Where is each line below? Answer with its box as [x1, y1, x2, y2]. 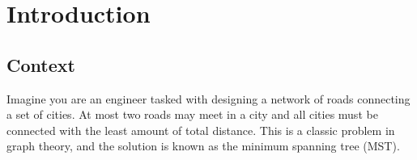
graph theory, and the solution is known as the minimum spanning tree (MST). [6, 137, 400, 154]
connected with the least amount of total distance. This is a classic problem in [6, 121, 395, 138]
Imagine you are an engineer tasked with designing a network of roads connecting [6, 90, 411, 107]
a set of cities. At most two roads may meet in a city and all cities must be [6, 106, 378, 123]
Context [6, 52, 75, 77]
